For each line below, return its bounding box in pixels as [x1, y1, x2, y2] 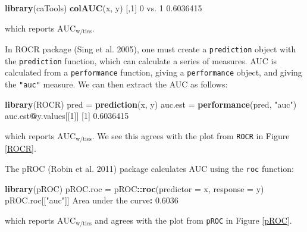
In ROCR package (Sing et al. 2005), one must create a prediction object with [5, 43, 296, 55]
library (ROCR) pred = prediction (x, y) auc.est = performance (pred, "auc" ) [5, 98, 297, 110]
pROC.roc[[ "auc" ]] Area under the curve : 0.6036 [5, 194, 178, 206]
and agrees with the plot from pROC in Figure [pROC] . [95, 214, 292, 226]
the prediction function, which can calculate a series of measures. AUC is [5, 54, 277, 67]
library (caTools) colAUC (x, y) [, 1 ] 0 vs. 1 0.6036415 [5, 2, 202, 14]
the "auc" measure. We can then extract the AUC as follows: [5, 78, 228, 90]
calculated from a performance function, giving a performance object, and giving [5, 66, 302, 79]
